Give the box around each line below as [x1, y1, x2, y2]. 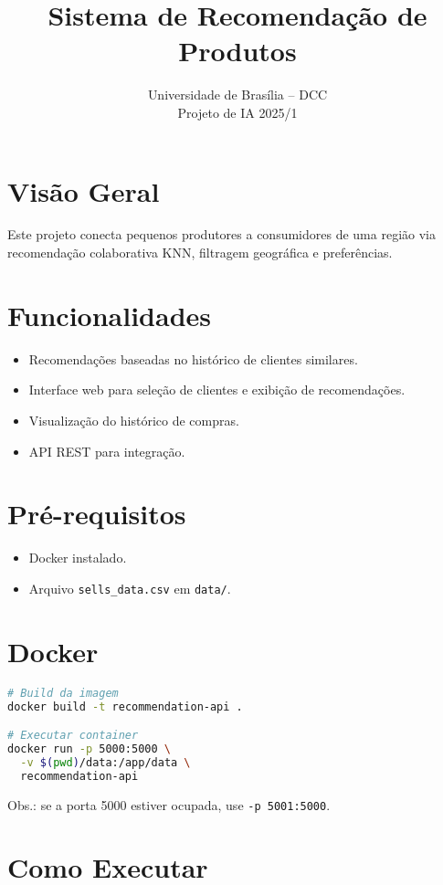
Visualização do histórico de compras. [28, 410, 239, 429]
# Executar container [7, 729, 139, 743]
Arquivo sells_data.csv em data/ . [28, 578, 231, 597]
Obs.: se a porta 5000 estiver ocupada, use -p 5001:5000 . [7, 795, 331, 814]
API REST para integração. [28, 441, 185, 460]
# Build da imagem [7, 686, 119, 700]
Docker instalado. [28, 548, 127, 567]
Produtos [178, 32, 297, 69]
